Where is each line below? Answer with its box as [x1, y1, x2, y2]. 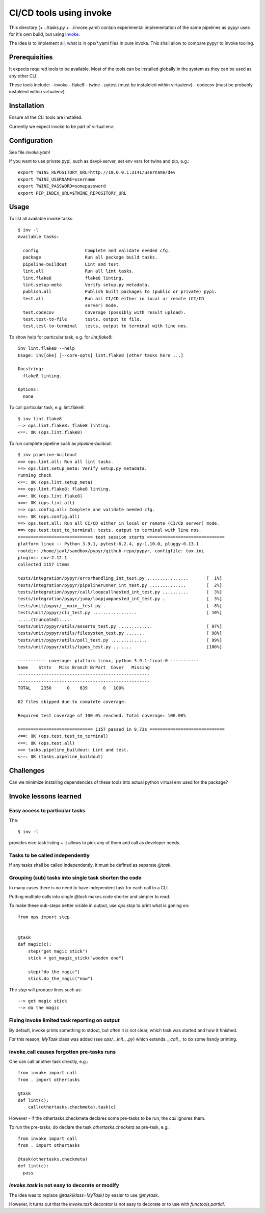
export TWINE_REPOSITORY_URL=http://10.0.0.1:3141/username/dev [18, 170, 176, 175]
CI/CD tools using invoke [9, 7, 112, 18]
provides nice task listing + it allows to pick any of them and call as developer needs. [9, 840, 181, 846]
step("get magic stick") [27, 948, 88, 954]
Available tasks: [18, 234, 59, 240]
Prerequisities [9, 53, 53, 61]
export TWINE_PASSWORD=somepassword [18, 183, 106, 189]
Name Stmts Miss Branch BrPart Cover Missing [18, 665, 150, 671]
